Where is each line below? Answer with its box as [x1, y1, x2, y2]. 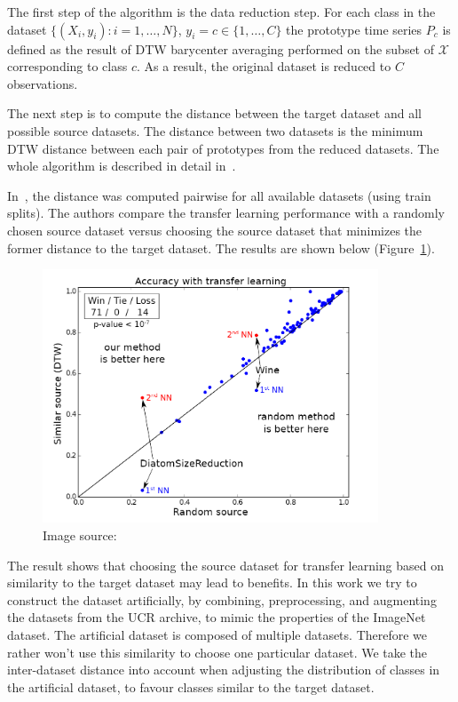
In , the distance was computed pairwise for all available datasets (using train [7, 186, 431, 204]
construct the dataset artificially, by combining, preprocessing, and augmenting [7, 590, 437, 609]
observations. [7, 74, 78, 92]
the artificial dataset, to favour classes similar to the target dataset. [7, 677, 375, 696]
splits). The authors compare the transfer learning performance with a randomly [7, 203, 445, 222]
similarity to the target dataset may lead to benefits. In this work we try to [7, 573, 417, 592]
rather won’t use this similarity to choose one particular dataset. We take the [7, 642, 428, 661]
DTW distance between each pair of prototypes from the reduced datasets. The [7, 139, 439, 157]
